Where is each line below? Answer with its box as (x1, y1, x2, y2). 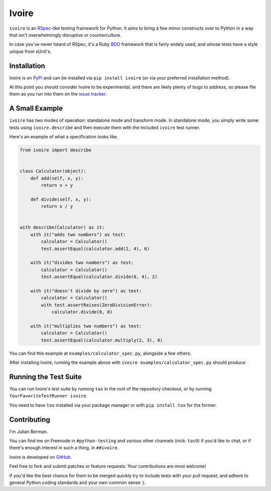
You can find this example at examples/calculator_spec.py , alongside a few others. (9, 350, 192, 356)
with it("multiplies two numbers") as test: (30, 323, 142, 329)
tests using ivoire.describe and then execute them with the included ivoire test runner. (9, 124, 201, 130)
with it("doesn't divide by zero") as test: (30, 288, 142, 294)
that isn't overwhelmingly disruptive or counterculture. (9, 32, 121, 38)
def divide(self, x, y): (30, 196, 92, 202)
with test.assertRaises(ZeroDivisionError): (41, 302, 153, 308)
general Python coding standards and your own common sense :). (9, 479, 146, 485)
